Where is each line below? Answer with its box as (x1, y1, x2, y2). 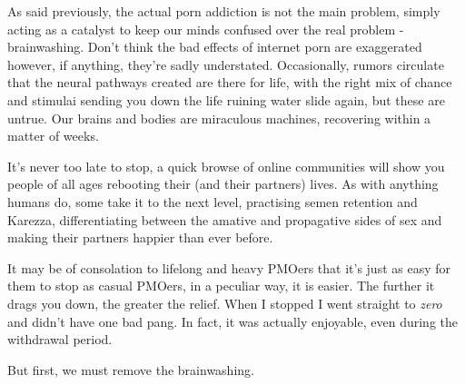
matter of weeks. (7, 126, 99, 145)
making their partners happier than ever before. (7, 228, 273, 247)
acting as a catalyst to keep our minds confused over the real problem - (7, 19, 404, 38)
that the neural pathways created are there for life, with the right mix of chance (7, 73, 452, 92)
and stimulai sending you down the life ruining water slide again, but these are (7, 90, 445, 109)
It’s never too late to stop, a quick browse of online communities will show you (7, 156, 445, 175)
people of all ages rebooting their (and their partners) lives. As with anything (7, 174, 439, 193)
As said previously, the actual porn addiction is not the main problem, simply (7, 2, 440, 20)
